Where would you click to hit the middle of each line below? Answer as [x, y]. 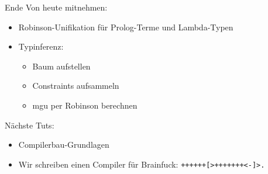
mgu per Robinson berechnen [85, 105]
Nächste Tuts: [30, 125]
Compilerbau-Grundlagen [64, 145]
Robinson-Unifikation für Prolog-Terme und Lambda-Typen [126, 27]
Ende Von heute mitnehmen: [56, 7]
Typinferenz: [41, 46]
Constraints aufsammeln [76, 86]
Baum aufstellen [61, 66]
